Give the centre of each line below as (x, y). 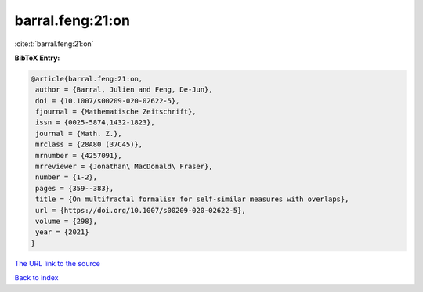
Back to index (36, 278)
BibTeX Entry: (37, 58)
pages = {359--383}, (75, 188)
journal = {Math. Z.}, (79, 133)
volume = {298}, (67, 221)
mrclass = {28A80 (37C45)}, (89, 144)
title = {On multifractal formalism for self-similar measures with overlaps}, (192, 199)
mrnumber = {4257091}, (79, 155)
